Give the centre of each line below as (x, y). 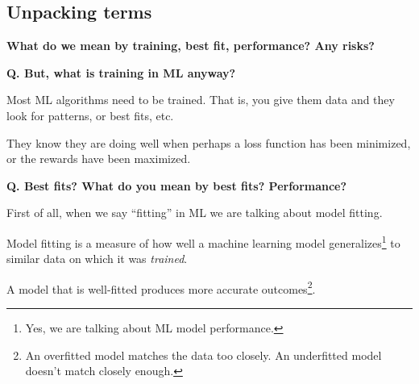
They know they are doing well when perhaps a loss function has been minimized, (209, 142)
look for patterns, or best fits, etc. (90, 115)
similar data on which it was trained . (97, 259)
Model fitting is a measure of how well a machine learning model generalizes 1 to (203, 241)
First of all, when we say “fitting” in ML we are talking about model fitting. (195, 213)
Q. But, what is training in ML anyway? (121, 72)
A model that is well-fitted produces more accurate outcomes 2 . (161, 287)
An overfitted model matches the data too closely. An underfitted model (203, 355)
